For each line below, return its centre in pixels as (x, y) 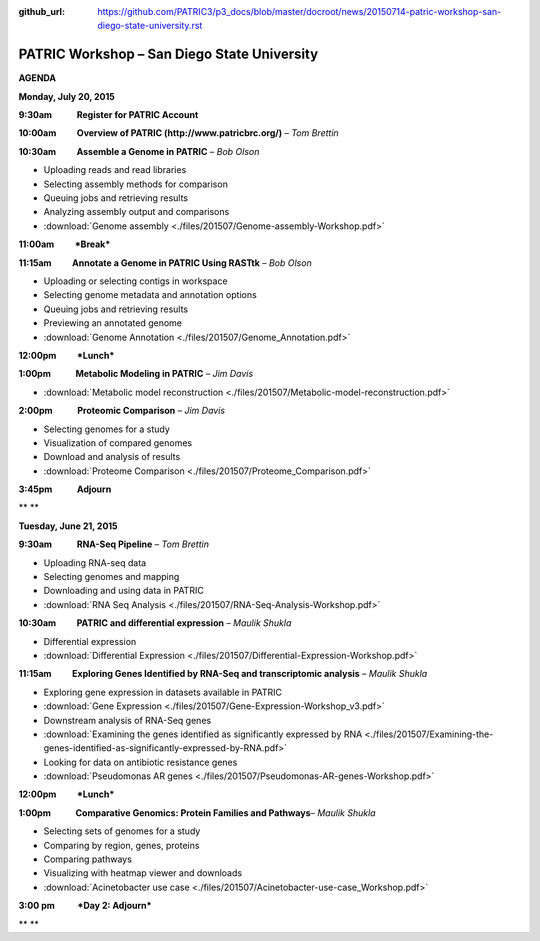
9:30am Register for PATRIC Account (108, 115)
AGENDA (37, 78)
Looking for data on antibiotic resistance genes (140, 762)
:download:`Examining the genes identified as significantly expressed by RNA (203, 734)
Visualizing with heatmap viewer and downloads (143, 873)
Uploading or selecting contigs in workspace (136, 281)
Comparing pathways (87, 859)
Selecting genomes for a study (106, 429)
